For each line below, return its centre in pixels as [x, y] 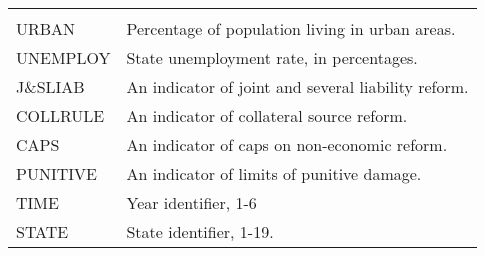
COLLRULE [60, 115]
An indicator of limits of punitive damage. [274, 173]
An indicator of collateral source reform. [267, 115]
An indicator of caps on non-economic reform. [287, 144]
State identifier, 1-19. [200, 231]
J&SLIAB [50, 86]
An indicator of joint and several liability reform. [297, 86]
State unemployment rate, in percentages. [272, 57]
